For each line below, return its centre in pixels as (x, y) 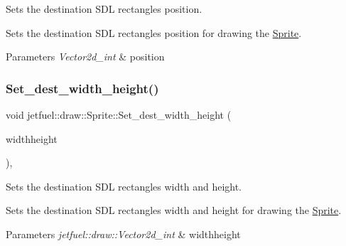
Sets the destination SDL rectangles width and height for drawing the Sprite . (174, 210)
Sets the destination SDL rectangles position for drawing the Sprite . (154, 32)
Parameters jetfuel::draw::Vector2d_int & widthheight (123, 234)
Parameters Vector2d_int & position (85, 57)
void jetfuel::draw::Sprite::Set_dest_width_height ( (119, 114)
